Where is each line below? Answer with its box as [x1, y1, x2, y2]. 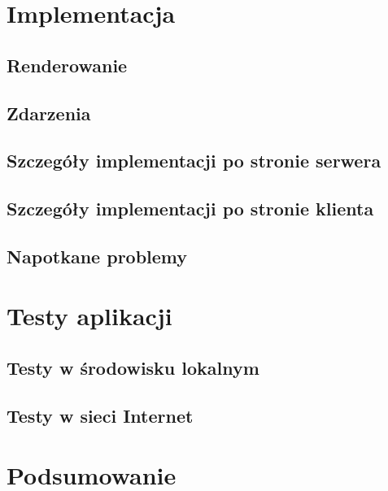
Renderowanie [7, 52, 128, 77]
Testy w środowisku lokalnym [7, 355, 259, 380]
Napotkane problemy [7, 243, 188, 268]
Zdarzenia [7, 100, 91, 125]
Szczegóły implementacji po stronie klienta [7, 196, 374, 221]
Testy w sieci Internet [7, 402, 194, 428]
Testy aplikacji [7, 299, 172, 332]
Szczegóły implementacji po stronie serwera [7, 148, 381, 173]
